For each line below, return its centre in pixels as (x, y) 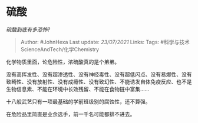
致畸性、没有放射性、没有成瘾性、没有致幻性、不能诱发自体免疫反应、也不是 (99, 82)
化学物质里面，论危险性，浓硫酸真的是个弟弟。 (63, 62)
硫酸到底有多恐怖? (28, 29)
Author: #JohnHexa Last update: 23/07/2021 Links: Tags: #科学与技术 (105, 42)
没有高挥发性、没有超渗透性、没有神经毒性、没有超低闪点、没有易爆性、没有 (99, 74)
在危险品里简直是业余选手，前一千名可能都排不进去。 (71, 114)
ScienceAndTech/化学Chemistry (60, 49)
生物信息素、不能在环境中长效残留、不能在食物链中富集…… (78, 89)
